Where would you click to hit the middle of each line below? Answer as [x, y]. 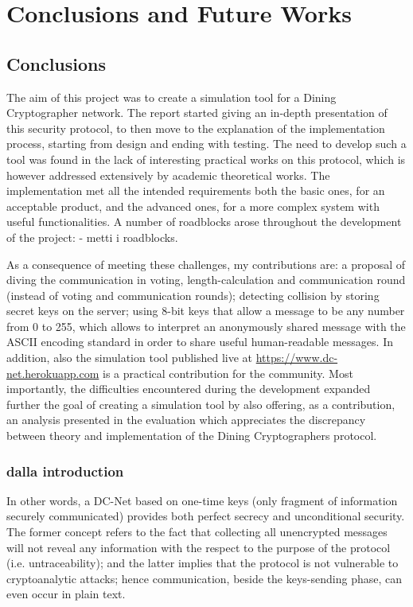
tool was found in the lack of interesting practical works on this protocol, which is [206, 159]
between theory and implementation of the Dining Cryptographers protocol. [192, 436]
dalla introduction [65, 471]
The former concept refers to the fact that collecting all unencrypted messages [197, 532]
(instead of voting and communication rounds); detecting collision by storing [193, 295]
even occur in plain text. [66, 594]
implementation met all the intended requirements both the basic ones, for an [196, 191]
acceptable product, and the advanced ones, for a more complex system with [193, 206]
